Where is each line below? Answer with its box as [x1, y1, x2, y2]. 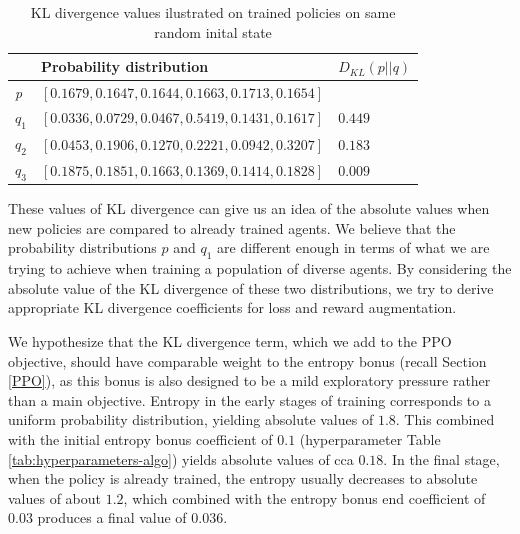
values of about [8, 487, 102, 508]
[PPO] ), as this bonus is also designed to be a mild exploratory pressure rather [8, 370, 491, 391]
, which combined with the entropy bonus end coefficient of [123, 487, 486, 508]
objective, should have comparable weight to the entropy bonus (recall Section [8, 350, 487, 371]
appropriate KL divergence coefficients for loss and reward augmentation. [8, 297, 457, 318]
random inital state [154, 21, 272, 42]
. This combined [395, 409, 495, 430]
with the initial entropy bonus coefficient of [8, 429, 273, 449]
